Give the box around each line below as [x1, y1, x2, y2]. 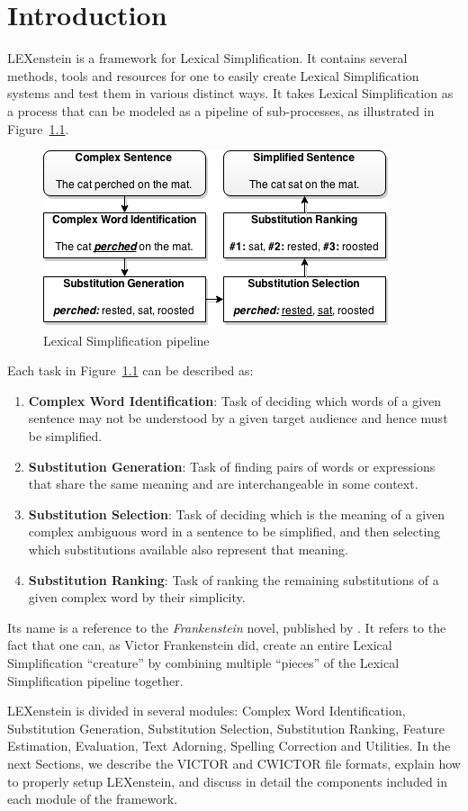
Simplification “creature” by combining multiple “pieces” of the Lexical [7, 653, 400, 671]
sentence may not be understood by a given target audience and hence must [28, 409, 448, 428]
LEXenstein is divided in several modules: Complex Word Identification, [7, 701, 406, 720]
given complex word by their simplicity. [28, 588, 246, 607]
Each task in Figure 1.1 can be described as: [7, 361, 254, 380]
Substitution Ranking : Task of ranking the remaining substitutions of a [28, 570, 439, 589]
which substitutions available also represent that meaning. [28, 540, 348, 559]
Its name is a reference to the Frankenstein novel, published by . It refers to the [7, 617, 446, 636]
